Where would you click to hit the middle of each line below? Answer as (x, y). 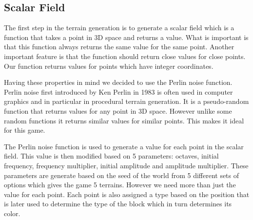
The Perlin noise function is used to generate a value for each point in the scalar (124, 146)
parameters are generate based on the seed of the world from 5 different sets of (122, 175)
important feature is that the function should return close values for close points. (125, 56)
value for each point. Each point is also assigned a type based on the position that (127, 194)
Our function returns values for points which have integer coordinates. (109, 66)
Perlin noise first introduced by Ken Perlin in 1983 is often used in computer (118, 91)
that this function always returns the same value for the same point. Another (119, 47)
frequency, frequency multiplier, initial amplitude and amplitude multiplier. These (126, 165)
